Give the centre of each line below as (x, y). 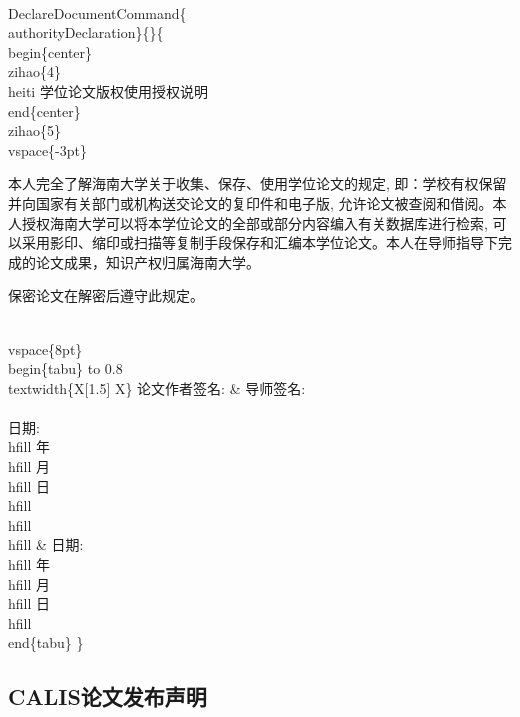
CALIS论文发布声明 (107, 696)
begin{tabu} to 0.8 (65, 368)
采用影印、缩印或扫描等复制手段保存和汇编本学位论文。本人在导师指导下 (259, 242)
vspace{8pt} (45, 348)
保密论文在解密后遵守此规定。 (106, 295)
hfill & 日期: (46, 544)
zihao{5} (34, 130)
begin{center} (50, 51)
